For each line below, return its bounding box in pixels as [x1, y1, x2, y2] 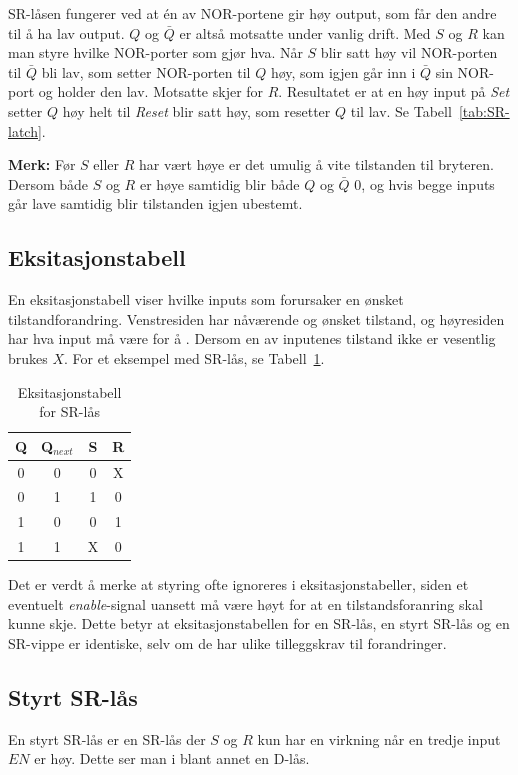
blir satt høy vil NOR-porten [320, 42, 498, 63]
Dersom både [8, 173, 89, 194]
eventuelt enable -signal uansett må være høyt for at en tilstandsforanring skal [8, 593, 483, 614]
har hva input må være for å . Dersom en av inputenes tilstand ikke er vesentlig [8, 328, 496, 349]
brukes [8, 347, 48, 368]
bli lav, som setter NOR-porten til [41, 61, 251, 82]
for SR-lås [39, 401, 100, 422]
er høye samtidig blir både [139, 173, 300, 194]
